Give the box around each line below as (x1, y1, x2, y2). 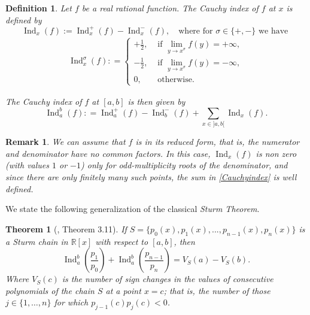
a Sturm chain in (5, 235, 68, 247)
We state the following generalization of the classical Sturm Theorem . (5, 202, 260, 215)
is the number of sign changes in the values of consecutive (62, 272, 273, 285)
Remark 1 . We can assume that (5, 135, 126, 148)
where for (178, 26, 213, 35)
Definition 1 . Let (5, 2, 72, 14)
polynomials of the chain (5, 284, 95, 296)
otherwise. (157, 75, 194, 84)
